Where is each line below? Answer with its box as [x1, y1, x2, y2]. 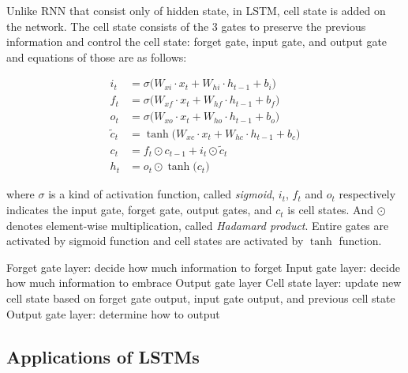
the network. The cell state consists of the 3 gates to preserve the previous [6, 17, 366, 34]
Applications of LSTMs [6, 344, 200, 368]
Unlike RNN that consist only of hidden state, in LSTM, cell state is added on [6, 2, 386, 18]
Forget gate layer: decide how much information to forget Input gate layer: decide [6, 258, 400, 275]
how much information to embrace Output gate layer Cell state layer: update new [6, 274, 402, 291]
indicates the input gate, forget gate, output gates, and [6, 202, 272, 218]
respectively [339, 186, 396, 202]
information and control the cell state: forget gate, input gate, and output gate [6, 33, 387, 50]
